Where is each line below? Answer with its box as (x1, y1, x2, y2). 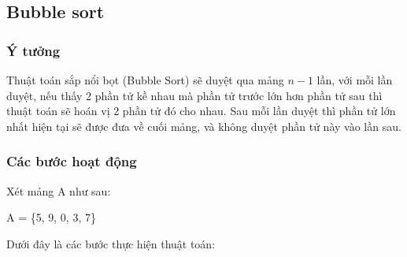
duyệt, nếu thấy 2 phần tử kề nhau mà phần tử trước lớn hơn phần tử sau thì (6, 87, 383, 103)
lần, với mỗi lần (316, 72, 393, 88)
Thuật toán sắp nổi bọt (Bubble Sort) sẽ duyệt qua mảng (6, 72, 284, 88)
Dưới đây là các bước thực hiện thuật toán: (6, 235, 216, 251)
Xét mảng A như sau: (6, 182, 111, 199)
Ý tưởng (6, 40, 61, 60)
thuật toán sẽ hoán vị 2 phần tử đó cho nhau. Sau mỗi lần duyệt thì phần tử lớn (6, 102, 396, 119)
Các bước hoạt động (6, 151, 137, 171)
